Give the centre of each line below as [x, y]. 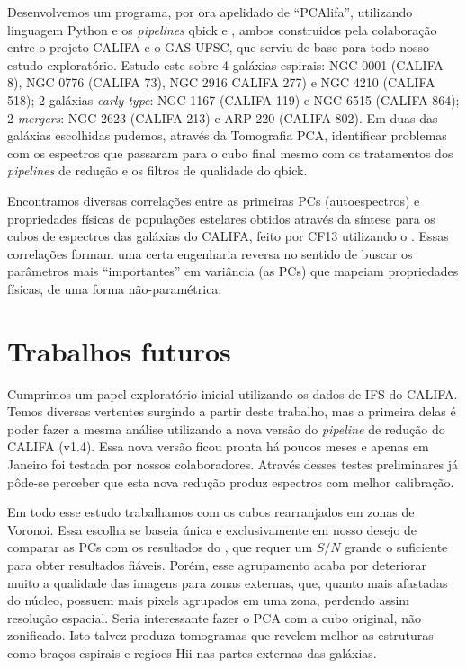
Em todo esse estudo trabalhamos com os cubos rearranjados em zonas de [211, 512]
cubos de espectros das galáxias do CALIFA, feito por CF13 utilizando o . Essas [228, 236]
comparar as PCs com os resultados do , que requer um [160, 547]
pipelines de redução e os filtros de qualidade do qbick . [157, 170]
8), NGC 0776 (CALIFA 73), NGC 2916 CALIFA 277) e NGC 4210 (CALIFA [221, 82]
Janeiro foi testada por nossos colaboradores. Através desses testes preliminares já [233, 464]
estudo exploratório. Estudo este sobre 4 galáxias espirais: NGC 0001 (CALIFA [225, 64]
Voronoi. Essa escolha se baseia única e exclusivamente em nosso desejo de [212, 529]
